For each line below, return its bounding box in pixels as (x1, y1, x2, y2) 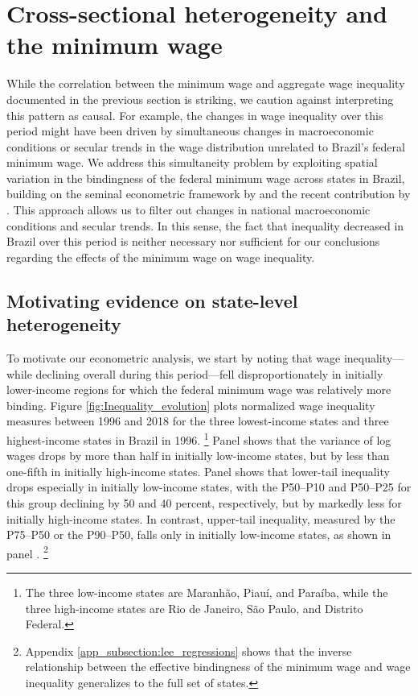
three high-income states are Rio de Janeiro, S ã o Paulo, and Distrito (25, 599, 363, 616)
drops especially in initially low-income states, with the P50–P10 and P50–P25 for (6, 478, 412, 495)
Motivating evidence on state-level (6, 288, 298, 313)
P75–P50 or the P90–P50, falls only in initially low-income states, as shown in (6, 526, 391, 543)
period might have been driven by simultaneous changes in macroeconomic (6, 122, 374, 139)
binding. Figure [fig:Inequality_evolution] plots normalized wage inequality (6, 396, 375, 413)
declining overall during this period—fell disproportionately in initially (35, 365, 383, 382)
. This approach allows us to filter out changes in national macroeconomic (6, 201, 371, 218)
